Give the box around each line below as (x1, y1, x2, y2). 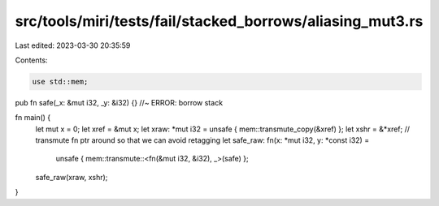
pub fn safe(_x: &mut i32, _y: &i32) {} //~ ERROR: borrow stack (15, 97, 224, 107)
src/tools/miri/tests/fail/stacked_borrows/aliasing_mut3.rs (15, 12, 424, 30)
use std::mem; (32, 77, 89, 86)
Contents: (15, 55, 48, 65)
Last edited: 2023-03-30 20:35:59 (15, 41, 131, 50)
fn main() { (15, 113, 51, 122)
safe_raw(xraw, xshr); (35, 172, 108, 182)
